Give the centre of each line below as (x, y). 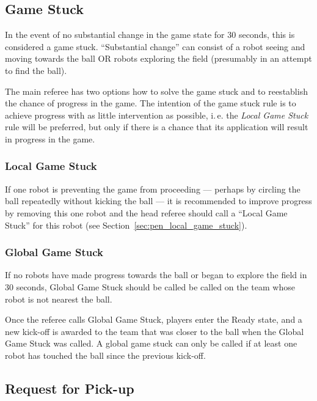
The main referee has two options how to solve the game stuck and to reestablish (156, 91)
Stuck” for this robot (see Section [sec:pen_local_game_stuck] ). (126, 225)
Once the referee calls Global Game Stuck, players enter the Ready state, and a (154, 319)
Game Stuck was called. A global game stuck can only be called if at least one (151, 343)
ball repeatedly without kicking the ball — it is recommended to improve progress (158, 201)
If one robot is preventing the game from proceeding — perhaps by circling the (153, 189)
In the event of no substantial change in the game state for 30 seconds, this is (150, 35)
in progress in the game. (50, 138)
